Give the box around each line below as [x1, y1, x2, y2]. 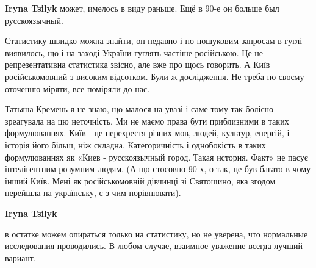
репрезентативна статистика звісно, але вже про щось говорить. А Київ [5, 58, 270, 71]
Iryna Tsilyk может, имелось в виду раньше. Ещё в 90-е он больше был [5, 2, 279, 14]
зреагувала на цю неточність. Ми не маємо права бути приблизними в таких [5, 114, 289, 127]
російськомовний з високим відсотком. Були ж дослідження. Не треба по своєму [5, 70, 304, 82]
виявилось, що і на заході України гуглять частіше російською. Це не [5, 46, 264, 59]
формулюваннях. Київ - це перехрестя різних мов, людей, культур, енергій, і [5, 126, 290, 139]
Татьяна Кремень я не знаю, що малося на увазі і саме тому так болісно [5, 103, 274, 115]
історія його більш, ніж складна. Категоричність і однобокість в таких [5, 138, 266, 151]
